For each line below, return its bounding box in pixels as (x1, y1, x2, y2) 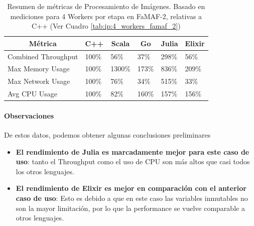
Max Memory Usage (8, 63, 70, 74)
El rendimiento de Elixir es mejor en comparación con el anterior (16, 183, 246, 193)
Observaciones (4, 110, 54, 121)
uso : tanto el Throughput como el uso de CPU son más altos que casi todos (16, 156, 250, 167)
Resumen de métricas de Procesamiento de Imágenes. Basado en (7, 1, 205, 11)
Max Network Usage (8, 76, 70, 86)
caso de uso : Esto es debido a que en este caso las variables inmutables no (16, 193, 248, 203)
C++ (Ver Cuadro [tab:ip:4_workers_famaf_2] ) (32, 21, 181, 31)
